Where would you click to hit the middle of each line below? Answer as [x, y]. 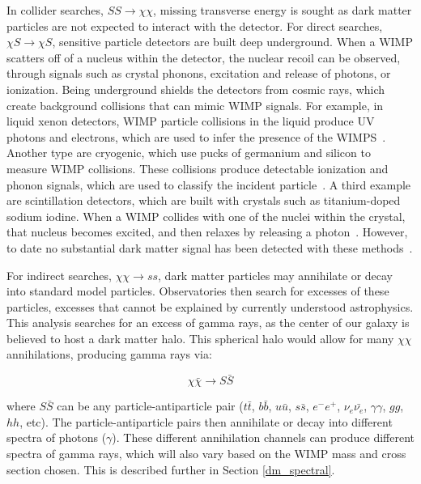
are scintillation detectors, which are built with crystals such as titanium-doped [204, 200]
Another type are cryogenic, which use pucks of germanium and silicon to [189, 153]
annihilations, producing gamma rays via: [109, 354]
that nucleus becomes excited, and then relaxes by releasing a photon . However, [207, 232]
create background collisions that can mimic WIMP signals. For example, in [195, 105]
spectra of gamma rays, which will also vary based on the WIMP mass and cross [206, 454]
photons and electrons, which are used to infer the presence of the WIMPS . [196, 136]
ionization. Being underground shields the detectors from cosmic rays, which [196, 89]
